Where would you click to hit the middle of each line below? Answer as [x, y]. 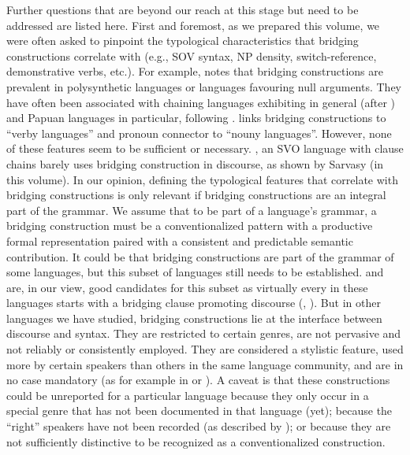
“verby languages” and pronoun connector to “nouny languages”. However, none [199, 133]
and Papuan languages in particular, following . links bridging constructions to [196, 118]
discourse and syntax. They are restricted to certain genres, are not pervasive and [204, 333]
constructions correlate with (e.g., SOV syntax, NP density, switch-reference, [192, 55]
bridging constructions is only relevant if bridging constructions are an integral [196, 195]
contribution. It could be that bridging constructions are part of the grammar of [200, 256]
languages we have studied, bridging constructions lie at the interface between [194, 318]
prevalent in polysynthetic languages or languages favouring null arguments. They [204, 86]
